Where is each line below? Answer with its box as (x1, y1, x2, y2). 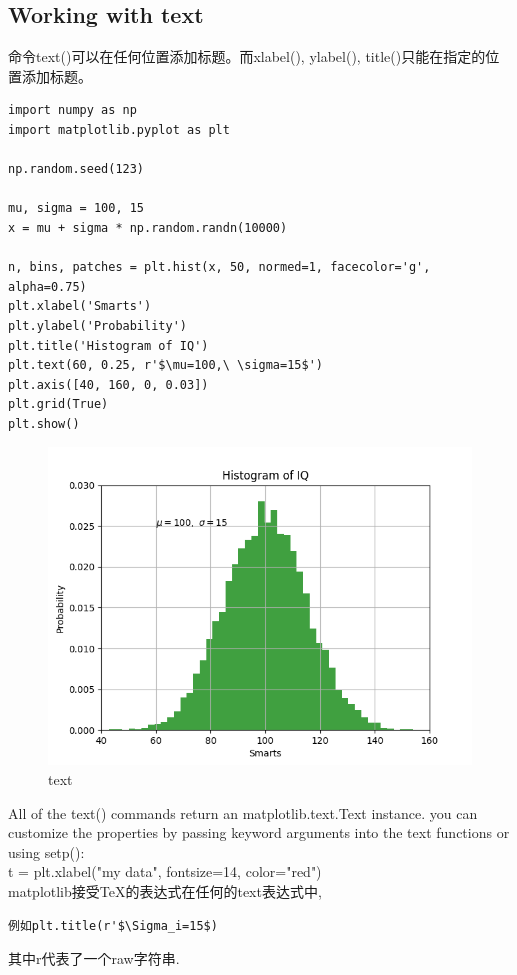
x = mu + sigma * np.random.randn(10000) (8, 220, 288, 235)
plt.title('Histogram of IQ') (8, 338, 209, 353)
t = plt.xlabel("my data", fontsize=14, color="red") (8, 861, 322, 882)
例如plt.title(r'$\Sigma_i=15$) (8, 918, 218, 933)
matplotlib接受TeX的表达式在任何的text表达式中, (8, 881, 322, 902)
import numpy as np (8, 103, 137, 118)
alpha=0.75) (8, 279, 87, 294)
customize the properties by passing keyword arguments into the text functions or (8, 822, 510, 843)
